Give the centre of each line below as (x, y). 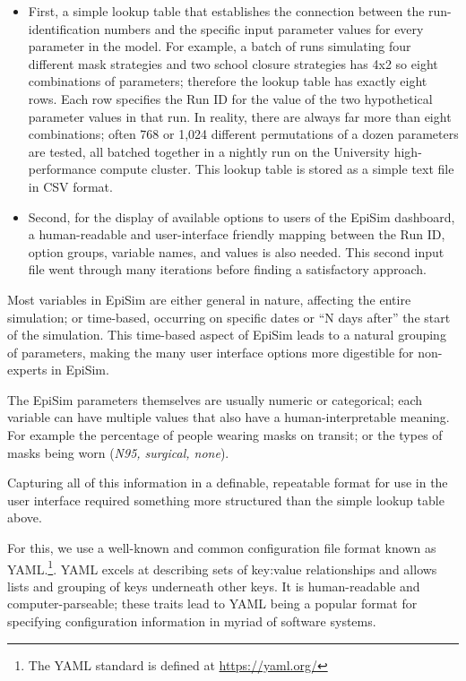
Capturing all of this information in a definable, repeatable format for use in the (228, 483)
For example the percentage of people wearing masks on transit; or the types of (225, 435)
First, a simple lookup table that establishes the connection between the (226, 11)
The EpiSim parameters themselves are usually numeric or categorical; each (215, 399)
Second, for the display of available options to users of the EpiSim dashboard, (242, 216)
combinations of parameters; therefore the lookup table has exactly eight (228, 81)
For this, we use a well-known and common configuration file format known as (222, 548)
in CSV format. (70, 186)
